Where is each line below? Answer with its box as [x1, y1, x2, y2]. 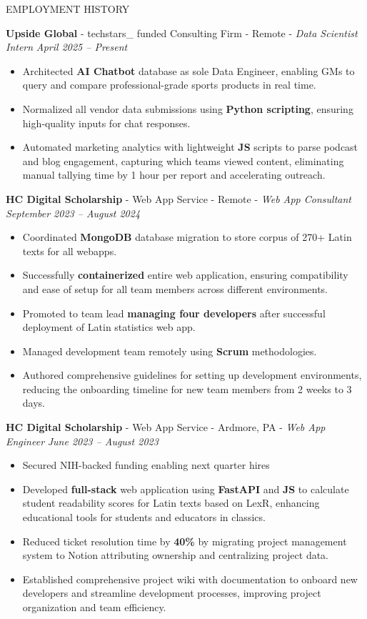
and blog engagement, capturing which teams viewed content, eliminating [22, 153, 344, 168]
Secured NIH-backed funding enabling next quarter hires [22, 457, 270, 472]
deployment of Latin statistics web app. [22, 320, 196, 335]
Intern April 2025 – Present [6, 39, 128, 54]
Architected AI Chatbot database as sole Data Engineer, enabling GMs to [22, 63, 355, 78]
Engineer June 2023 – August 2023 [6, 433, 159, 448]
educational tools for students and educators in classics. [22, 510, 266, 525]
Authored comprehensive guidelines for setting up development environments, [22, 367, 362, 382]
